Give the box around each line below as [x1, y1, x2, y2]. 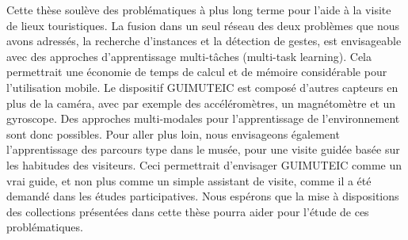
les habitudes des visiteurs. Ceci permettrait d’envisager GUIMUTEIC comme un [6, 156, 402, 173]
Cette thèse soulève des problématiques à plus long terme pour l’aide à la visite [6, 2, 391, 17]
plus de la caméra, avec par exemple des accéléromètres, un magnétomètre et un [6, 94, 396, 111]
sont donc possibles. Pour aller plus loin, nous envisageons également [6, 125, 340, 142]
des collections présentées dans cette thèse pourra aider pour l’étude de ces [6, 203, 369, 219]
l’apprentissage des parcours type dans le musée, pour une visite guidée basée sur [6, 141, 400, 158]
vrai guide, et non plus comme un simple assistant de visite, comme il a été [6, 172, 372, 189]
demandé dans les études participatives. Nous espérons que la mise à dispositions [6, 188, 399, 204]
